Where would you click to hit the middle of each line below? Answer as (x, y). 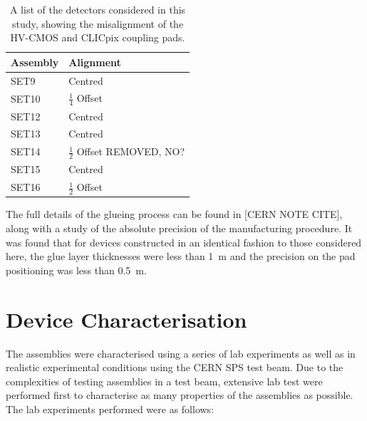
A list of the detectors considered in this (98, 9)
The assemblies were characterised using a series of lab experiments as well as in (181, 353)
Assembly (35, 62)
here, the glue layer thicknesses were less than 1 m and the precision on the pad (181, 256)
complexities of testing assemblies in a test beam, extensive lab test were (164, 381)
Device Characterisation (126, 319)
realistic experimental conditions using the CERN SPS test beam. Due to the (175, 367)
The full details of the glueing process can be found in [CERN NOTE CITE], (174, 214)
